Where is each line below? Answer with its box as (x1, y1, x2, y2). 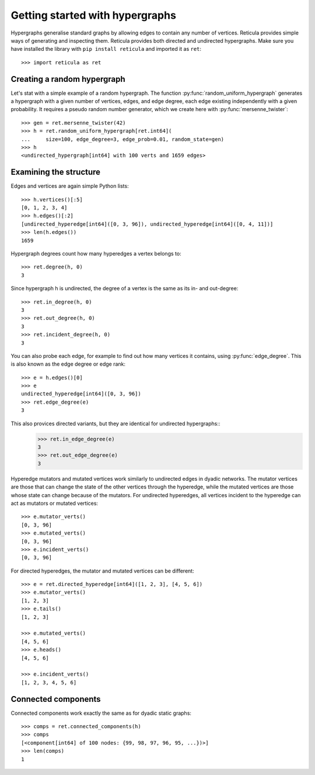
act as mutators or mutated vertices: (10, 500, 99, 507)
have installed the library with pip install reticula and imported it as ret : (10, 46, 201, 53)
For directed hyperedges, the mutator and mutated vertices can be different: (10, 567, 195, 574)
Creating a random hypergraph (10, 74, 125, 84)
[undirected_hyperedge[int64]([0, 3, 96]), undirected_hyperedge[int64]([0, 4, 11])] (21, 221, 274, 228)
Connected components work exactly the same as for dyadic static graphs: (10, 709, 192, 717)
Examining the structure (10, 167, 101, 177)
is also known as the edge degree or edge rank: (10, 360, 125, 368)
